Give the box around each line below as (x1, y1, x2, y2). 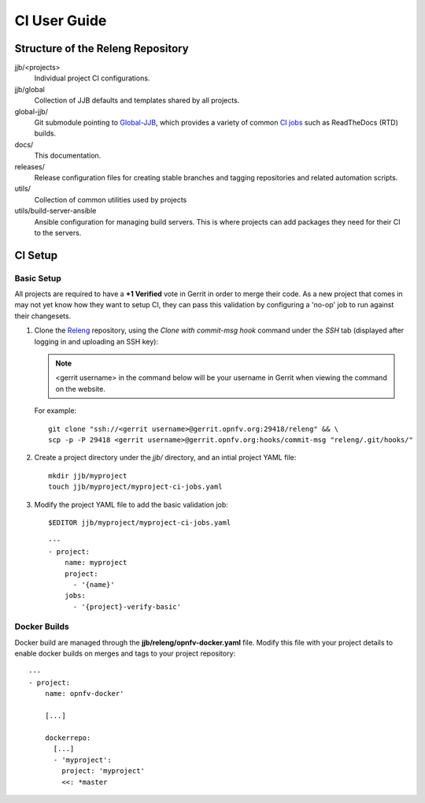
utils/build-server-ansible (14, 206, 97, 216)
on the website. (55, 384, 105, 393)
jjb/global (14, 84, 45, 94)
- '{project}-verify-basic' (72, 602, 181, 611)
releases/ (14, 162, 45, 171)
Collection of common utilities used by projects (34, 195, 187, 204)
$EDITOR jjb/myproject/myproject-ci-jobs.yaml (48, 518, 231, 527)
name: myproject (64, 558, 128, 567)
